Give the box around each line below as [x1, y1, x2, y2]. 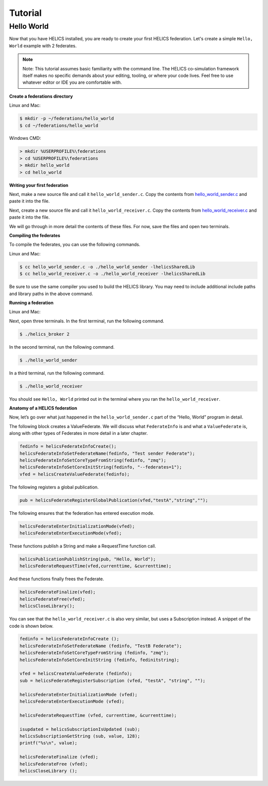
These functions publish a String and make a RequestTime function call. [9, 543, 156, 549]
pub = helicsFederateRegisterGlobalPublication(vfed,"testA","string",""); [19, 497, 208, 503]
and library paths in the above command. [9, 291, 93, 297]
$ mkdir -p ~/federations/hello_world [19, 116, 114, 121]
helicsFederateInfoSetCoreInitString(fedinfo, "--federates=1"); [19, 464, 182, 470]
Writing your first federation [9, 182, 68, 188]
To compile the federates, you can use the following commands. [9, 242, 141, 247]
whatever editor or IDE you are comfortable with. [22, 79, 122, 85]
